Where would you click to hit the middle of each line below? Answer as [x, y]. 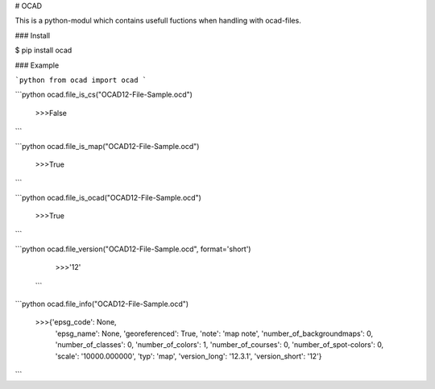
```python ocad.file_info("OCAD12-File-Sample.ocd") [102, 304]
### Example [37, 65]
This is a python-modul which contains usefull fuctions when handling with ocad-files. [158, 21]
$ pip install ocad [43, 50]
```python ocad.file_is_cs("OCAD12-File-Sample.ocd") [104, 95]
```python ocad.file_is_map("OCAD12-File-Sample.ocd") [107, 146]
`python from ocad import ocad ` [81, 80]
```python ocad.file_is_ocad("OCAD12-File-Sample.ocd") [108, 197]
